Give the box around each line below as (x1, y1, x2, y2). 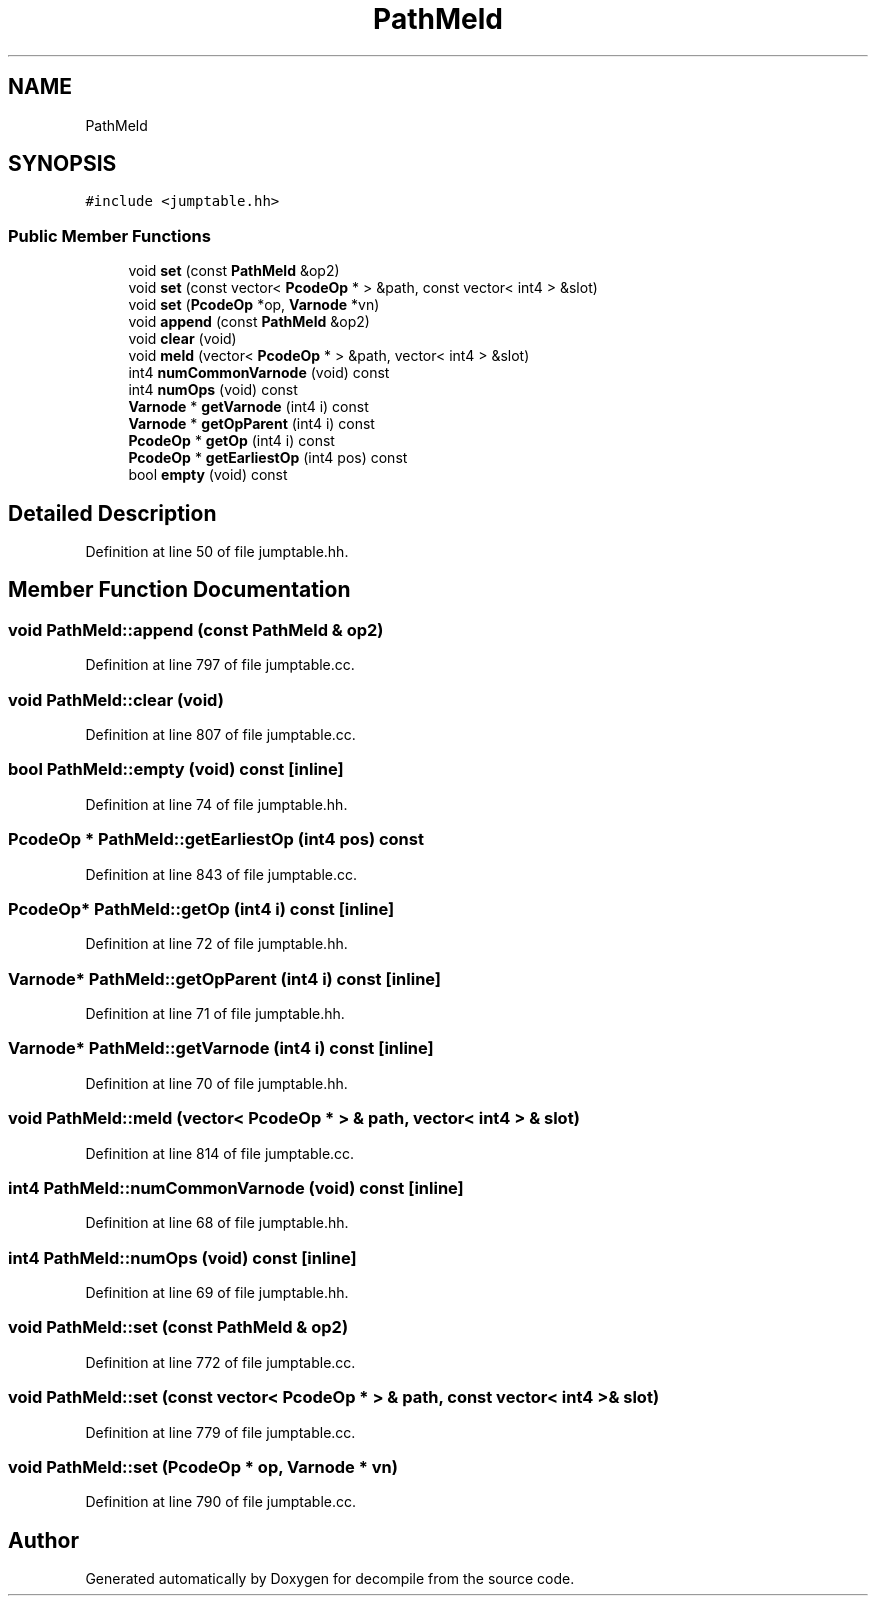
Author (8, 1527, 79, 1553)
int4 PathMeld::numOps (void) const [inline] (8, 1247, 357, 1268)
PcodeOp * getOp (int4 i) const (128, 432, 335, 450)
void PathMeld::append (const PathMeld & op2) (8, 619, 384, 640)
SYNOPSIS (8, 151, 117, 177)
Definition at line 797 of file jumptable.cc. (85, 656, 355, 674)
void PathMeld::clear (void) (8, 689, 224, 710)
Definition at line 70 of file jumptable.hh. (85, 1074, 348, 1092)
